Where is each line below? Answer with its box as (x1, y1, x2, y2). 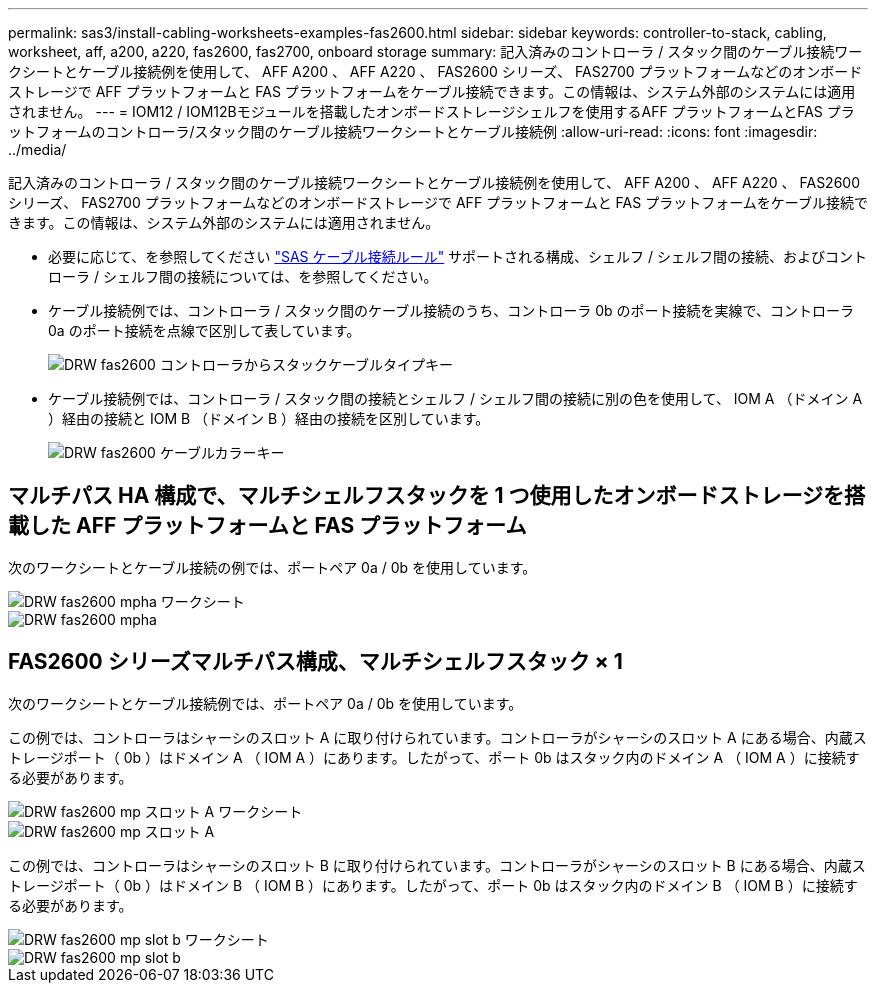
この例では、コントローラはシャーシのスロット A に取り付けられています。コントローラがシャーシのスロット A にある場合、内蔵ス (8, 728, 867, 746)
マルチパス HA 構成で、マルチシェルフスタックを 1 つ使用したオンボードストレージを (8, 483, 845, 509)
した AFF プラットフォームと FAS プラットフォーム (28, 513, 527, 539)
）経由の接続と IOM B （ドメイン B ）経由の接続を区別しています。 (48, 410, 490, 427)
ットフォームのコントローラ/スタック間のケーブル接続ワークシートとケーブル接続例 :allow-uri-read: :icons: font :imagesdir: (8, 123, 818, 140)
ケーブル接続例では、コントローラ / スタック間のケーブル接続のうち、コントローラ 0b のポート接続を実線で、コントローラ (48, 302, 854, 319)
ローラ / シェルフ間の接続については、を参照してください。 (48, 268, 438, 285)
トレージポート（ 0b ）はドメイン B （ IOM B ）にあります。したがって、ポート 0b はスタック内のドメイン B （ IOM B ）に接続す (8, 876, 858, 894)
